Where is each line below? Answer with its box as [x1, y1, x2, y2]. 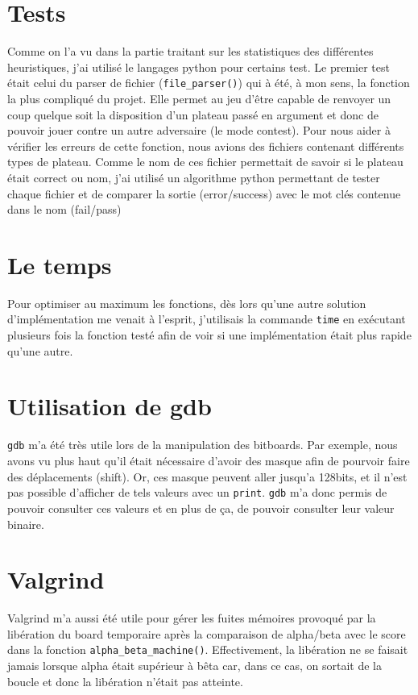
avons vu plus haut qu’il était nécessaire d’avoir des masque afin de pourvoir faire [7, 452, 410, 469]
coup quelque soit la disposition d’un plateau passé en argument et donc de [7, 106, 379, 123]
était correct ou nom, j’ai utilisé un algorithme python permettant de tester [7, 169, 380, 185]
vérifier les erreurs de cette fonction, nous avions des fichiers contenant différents [7, 137, 404, 154]
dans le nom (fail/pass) [7, 201, 122, 218]
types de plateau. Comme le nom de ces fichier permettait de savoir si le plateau [7, 153, 404, 170]
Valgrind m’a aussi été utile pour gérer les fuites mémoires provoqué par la [7, 610, 376, 626]
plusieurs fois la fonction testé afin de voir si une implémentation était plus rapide [7, 327, 412, 343]
